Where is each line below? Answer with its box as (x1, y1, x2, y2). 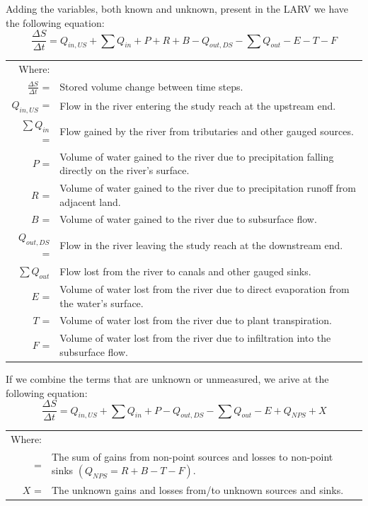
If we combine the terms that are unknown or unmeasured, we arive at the (6, 371, 329, 386)
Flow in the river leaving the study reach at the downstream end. (59, 237, 343, 252)
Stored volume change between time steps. (59, 79, 243, 93)
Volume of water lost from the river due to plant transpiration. (59, 313, 332, 328)
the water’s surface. (59, 295, 144, 310)
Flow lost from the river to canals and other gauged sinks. (59, 263, 311, 278)
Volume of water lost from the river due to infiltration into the (59, 330, 331, 345)
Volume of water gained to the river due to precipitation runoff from (59, 180, 356, 195)
